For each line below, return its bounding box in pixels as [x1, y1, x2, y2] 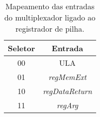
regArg [56, 99, 78, 111]
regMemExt [48, 71, 86, 82]
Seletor [8, 42, 35, 54]
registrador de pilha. [16, 23, 84, 34]
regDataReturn [43, 85, 92, 97]
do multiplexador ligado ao [4, 12, 96, 23]
